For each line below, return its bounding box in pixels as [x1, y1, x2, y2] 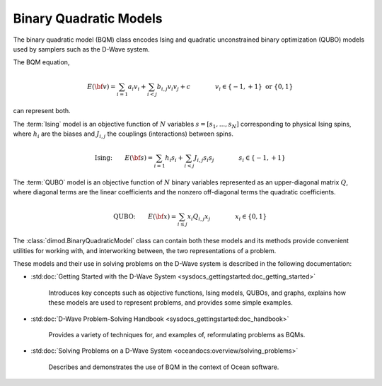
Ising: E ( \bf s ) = [94, 154, 154, 162]
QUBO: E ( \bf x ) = [113, 212, 177, 221]
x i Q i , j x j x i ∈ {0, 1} [187, 212, 267, 222]
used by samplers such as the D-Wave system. [13, 45, 150, 53]
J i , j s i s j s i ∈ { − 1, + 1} [194, 154, 286, 163]
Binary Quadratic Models [13, 11, 163, 26]
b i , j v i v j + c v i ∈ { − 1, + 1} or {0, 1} [156, 82, 294, 92]
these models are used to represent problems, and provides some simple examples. [48, 298, 293, 307]
